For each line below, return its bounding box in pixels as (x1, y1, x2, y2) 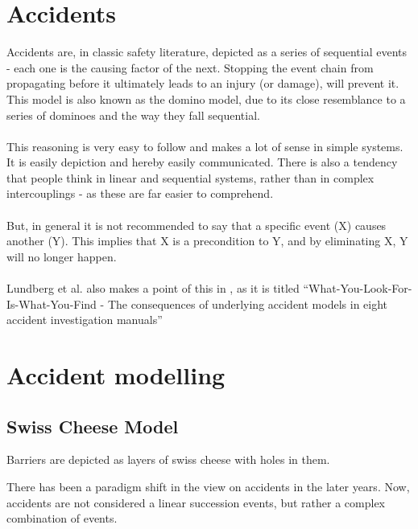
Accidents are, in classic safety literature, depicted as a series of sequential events (6, 43, 407, 60)
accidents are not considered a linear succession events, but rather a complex (6, 494, 385, 511)
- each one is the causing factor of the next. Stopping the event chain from (6, 59, 374, 76)
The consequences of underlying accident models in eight (107, 295, 388, 312)
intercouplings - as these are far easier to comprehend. (6, 185, 274, 202)
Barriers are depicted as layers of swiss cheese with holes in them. (6, 451, 330, 468)
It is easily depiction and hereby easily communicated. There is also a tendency (6, 154, 398, 170)
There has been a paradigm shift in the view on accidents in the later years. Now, (6, 478, 410, 494)
